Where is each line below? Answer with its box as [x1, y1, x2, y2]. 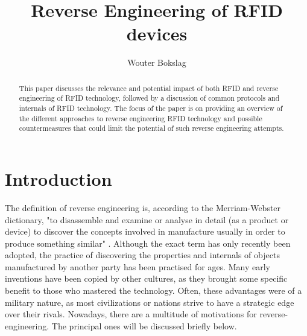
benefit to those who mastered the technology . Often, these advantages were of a [5, 284, 302, 297]
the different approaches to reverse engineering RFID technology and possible [19, 113, 262, 123]
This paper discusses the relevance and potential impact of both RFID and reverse [19, 83, 279, 93]
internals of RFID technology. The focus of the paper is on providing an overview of [19, 103, 283, 113]
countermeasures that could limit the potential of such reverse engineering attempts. [19, 123, 284, 133]
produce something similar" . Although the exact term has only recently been [5, 236, 291, 249]
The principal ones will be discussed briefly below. [51, 319, 237, 332]
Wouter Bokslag [127, 56, 186, 69]
